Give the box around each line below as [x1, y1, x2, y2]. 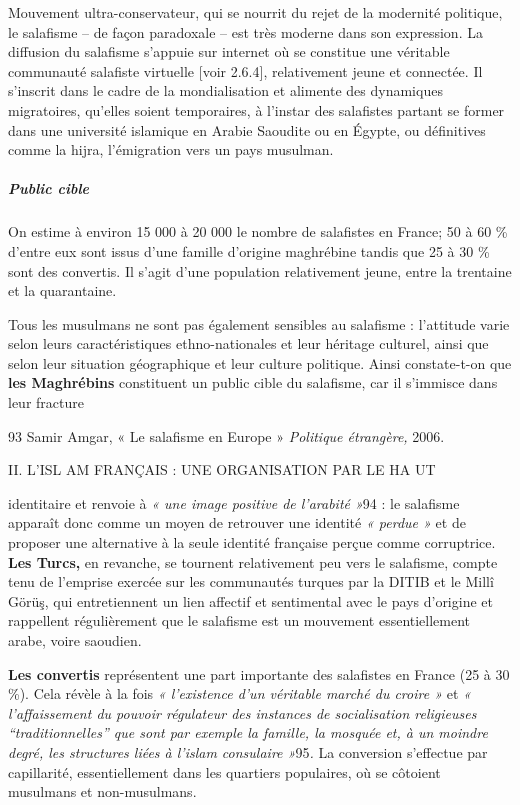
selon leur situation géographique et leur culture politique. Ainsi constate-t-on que [8, 352, 512, 373]
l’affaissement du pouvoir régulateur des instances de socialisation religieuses [8, 702, 477, 723]
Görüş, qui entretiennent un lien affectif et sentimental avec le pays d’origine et [8, 590, 493, 611]
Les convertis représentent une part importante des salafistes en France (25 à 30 [8, 663, 510, 684]
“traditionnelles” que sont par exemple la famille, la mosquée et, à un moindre [8, 722, 488, 743]
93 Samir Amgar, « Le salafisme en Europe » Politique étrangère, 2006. [8, 425, 445, 446]
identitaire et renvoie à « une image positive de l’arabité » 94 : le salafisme [8, 492, 460, 513]
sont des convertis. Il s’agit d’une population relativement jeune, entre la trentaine [8, 260, 512, 281]
